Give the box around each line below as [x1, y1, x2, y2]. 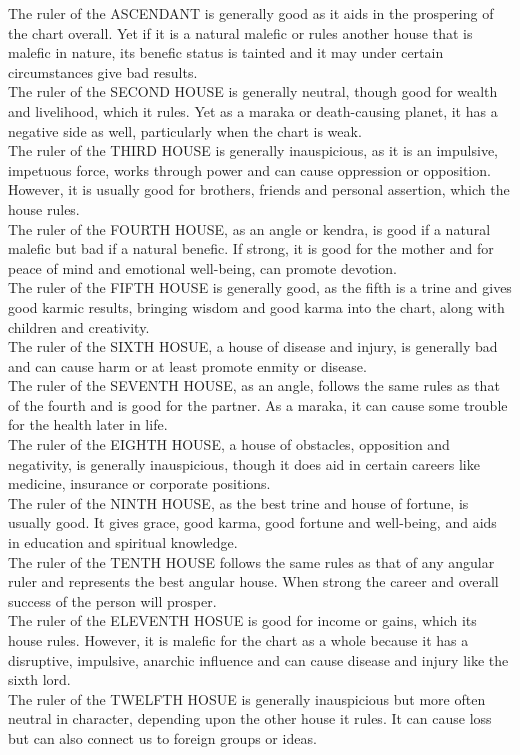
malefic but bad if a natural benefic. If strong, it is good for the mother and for [8, 238, 494, 259]
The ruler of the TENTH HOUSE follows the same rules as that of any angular [8, 551, 495, 572]
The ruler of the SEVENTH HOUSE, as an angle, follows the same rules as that [8, 375, 500, 396]
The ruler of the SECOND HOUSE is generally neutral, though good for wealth [8, 81, 498, 102]
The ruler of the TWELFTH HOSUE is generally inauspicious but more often [8, 688, 486, 709]
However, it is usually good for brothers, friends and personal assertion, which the [8, 179, 510, 200]
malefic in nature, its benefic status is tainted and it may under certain [8, 42, 444, 63]
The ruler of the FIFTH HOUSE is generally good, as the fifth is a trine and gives [8, 277, 512, 298]
